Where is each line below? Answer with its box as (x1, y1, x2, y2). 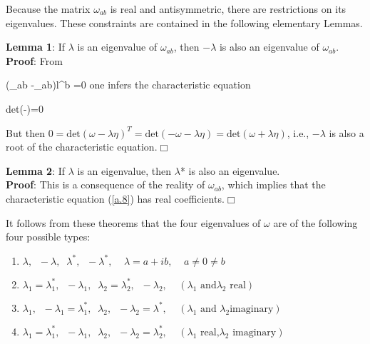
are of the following (273, 215, 358, 230)
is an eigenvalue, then (77, 163, 172, 178)
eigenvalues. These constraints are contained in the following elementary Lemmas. (6, 15, 363, 30)
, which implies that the (221, 177, 326, 192)
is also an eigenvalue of (219, 39, 319, 54)
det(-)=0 (6, 101, 43, 116)
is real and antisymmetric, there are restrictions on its (110, 1, 346, 16)
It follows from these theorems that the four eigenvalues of (6, 215, 261, 230)
